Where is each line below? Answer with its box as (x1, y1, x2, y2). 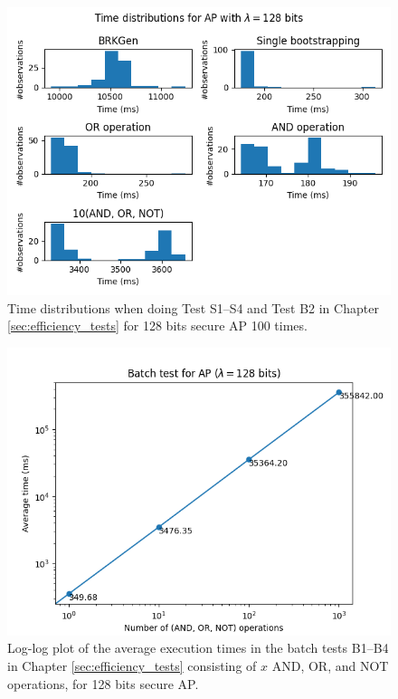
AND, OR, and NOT (271, 656, 389, 675)
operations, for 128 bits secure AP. (7, 674, 199, 693)
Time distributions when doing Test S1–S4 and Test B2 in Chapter (7, 298, 379, 317)
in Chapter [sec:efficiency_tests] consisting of (7, 656, 257, 675)
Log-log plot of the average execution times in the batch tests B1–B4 (7, 638, 389, 657)
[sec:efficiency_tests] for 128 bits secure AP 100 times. (7, 316, 308, 335)
